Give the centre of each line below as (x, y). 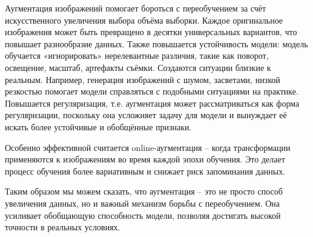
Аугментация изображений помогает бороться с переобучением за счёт (136, 8)
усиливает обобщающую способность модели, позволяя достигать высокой (143, 215)
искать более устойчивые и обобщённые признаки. (98, 126)
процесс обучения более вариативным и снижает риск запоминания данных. (145, 171)
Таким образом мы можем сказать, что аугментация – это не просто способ (144, 191)
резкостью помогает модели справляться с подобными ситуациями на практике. (152, 91)
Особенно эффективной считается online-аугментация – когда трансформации (148, 147)
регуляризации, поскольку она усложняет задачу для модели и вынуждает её (146, 115)
